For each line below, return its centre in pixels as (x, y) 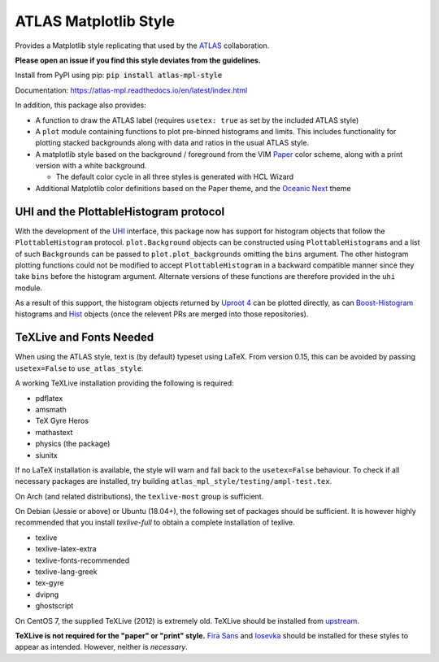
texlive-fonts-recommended (83, 560)
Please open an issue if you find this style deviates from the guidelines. (138, 60)
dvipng (47, 594)
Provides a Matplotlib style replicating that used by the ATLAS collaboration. (142, 46)
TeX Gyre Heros (62, 421)
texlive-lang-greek (66, 572)
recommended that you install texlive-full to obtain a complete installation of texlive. (155, 523)
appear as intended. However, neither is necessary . (102, 647)
